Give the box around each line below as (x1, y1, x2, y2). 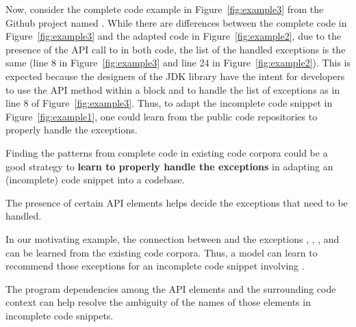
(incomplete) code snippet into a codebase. (5, 172, 185, 187)
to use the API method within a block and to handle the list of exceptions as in (5, 82, 340, 96)
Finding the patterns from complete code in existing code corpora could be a (5, 145, 328, 159)
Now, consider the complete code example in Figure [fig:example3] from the (5, 2, 324, 16)
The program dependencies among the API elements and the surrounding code (5, 281, 336, 296)
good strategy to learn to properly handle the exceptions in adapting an (5, 159, 333, 173)
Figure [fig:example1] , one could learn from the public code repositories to (5, 109, 318, 123)
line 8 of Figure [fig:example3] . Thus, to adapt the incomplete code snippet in (5, 96, 333, 110)
